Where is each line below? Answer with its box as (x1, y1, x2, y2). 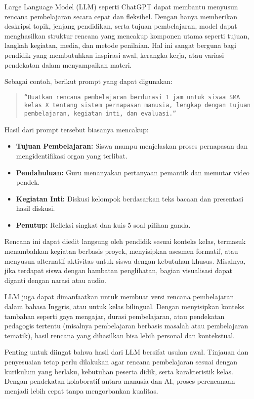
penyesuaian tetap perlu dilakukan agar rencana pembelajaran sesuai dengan (4, 357, 238, 366)
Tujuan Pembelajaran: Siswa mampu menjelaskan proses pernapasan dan (16, 141, 248, 151)
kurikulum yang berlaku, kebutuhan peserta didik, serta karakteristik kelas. (4, 366, 234, 376)
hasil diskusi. (16, 203, 55, 213)
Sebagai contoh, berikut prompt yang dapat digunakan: (4, 76, 173, 86)
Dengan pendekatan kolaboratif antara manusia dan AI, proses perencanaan (4, 376, 235, 386)
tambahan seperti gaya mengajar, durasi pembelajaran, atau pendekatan (4, 311, 225, 321)
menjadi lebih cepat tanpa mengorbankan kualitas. (4, 385, 158, 396)
